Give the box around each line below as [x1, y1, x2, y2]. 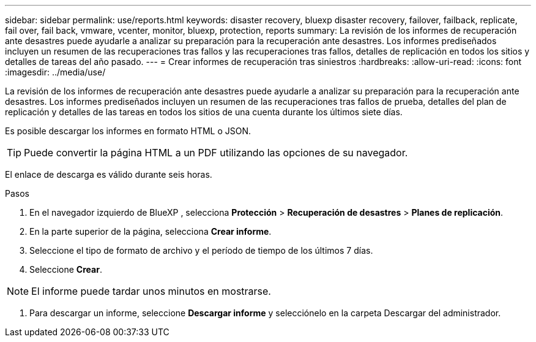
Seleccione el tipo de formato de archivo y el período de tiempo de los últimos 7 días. [29, 245, 373, 256]
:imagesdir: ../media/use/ [5, 67, 106, 77]
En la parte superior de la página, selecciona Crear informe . [29, 226, 272, 237]
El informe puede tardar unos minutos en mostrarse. [31, 285, 271, 297]
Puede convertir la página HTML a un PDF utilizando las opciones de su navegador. [24, 146, 408, 159]
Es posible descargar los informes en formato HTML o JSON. [5, 126, 251, 136]
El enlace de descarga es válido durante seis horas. [5, 169, 212, 180]
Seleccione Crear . [29, 264, 102, 275]
